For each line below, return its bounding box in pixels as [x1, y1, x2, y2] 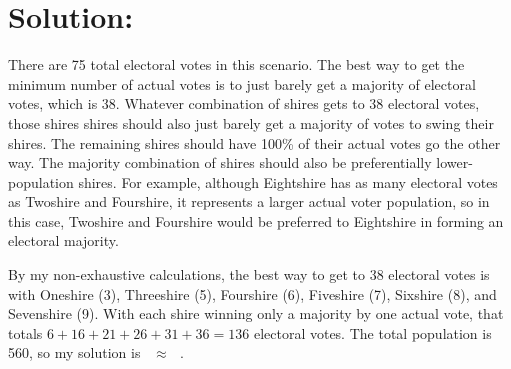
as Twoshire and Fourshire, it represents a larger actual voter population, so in [8, 191, 490, 212]
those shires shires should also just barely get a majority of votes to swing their [8, 112, 494, 133]
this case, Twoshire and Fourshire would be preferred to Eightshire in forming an [8, 210, 504, 231]
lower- [436, 152, 473, 173]
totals [8, 322, 43, 343]
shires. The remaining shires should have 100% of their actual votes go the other [8, 132, 501, 153]
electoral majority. [8, 230, 119, 251]
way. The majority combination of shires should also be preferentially [8, 152, 432, 173]
